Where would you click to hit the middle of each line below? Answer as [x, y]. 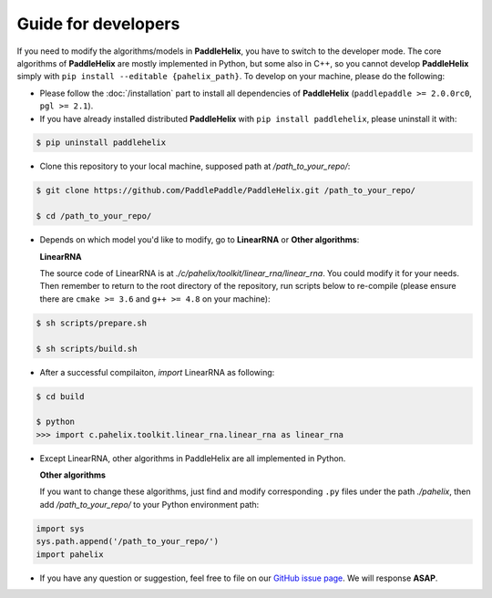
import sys [60, 528]
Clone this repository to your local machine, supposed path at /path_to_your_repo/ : [195, 166]
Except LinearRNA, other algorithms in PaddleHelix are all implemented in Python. [193, 458]
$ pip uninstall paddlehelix [101, 143]
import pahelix [70, 554]
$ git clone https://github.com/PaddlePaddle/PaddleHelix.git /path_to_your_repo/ [226, 191]
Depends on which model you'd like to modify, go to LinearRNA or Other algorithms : [200, 240]
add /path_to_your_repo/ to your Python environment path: [149, 504]
